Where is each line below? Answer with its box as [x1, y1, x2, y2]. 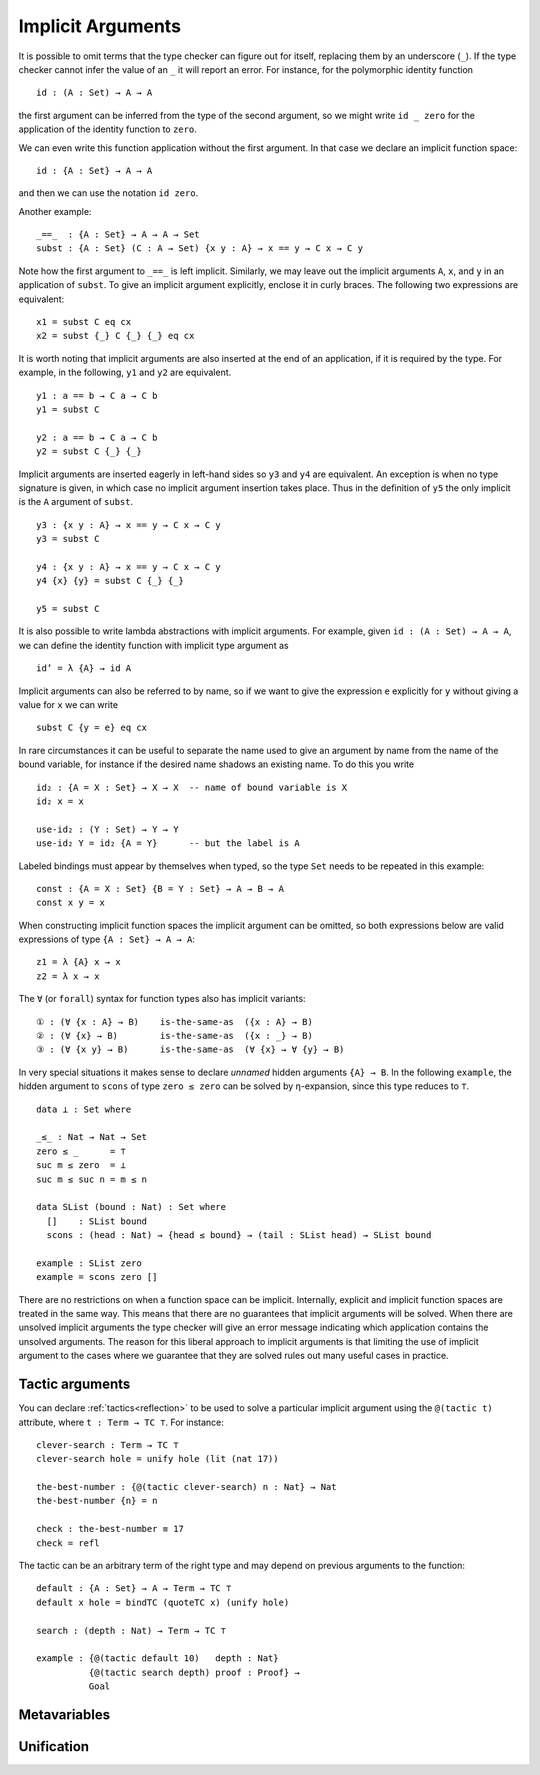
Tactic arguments [18, 1376, 131, 1393]
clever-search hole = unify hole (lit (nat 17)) [36, 1453, 279, 1465]
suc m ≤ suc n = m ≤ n [36, 1173, 148, 1185]
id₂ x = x [36, 795, 84, 807]
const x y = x [36, 897, 105, 909]
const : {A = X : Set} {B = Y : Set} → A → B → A [36, 883, 285, 894]
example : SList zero [36, 1257, 142, 1269]
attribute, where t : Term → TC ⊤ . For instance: [18, 1416, 225, 1428]
